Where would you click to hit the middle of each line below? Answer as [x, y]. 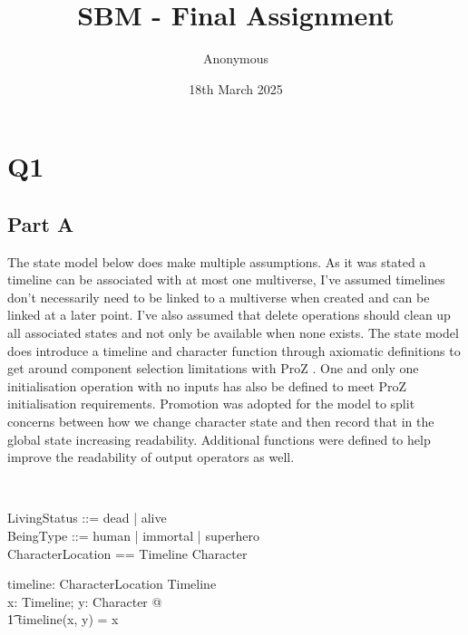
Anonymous [236, 58]
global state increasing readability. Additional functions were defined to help [219, 439]
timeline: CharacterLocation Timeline [112, 584]
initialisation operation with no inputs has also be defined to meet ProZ [207, 385]
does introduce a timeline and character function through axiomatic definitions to [234, 350]
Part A [41, 223]
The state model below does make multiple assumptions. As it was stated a [217, 261]
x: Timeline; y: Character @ [85, 601]
